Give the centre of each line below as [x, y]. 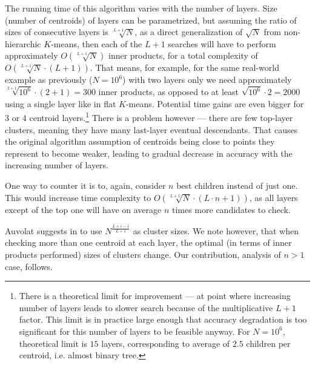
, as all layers [274, 197]
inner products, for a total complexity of [183, 55]
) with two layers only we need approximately [207, 80]
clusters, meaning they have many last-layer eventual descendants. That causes [151, 129]
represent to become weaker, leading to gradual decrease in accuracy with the [149, 153]
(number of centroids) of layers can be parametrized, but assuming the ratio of [151, 20]
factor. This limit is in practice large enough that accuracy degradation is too [163, 319]
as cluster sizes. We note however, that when [216, 230]
